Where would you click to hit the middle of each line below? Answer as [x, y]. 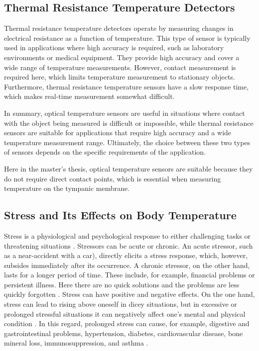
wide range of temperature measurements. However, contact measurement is [120, 67]
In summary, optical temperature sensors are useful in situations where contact [125, 113]
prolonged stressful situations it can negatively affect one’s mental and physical [125, 313]
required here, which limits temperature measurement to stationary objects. [120, 77]
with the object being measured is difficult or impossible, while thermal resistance [129, 123]
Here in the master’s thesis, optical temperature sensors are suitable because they [129, 168]
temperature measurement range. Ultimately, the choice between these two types [127, 142]
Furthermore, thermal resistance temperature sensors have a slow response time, [127, 86]
